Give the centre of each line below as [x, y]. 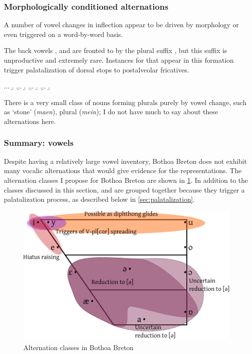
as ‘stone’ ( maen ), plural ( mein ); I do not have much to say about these [111, 112]
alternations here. [30, 121]
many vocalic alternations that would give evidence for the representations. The [123, 170]
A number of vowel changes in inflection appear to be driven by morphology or [121, 25]
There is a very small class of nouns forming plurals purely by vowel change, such [125, 102]
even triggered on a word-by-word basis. [63, 34]
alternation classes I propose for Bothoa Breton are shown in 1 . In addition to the [126, 180]
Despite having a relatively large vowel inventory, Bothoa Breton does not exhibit [126, 161]
